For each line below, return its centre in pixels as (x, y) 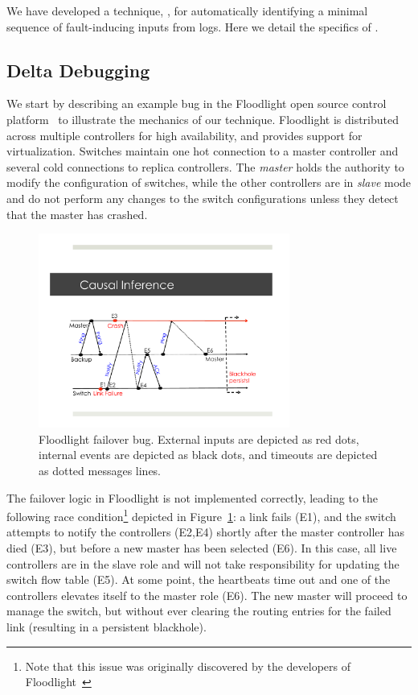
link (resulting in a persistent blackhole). (107, 626)
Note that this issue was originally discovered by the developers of (188, 666)
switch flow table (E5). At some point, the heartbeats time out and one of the (199, 579)
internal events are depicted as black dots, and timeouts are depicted (208, 455)
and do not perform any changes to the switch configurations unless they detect (203, 198)
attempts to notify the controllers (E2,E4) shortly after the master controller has (205, 532)
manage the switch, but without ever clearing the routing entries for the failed (199, 611)
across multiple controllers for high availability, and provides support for (184, 135)
